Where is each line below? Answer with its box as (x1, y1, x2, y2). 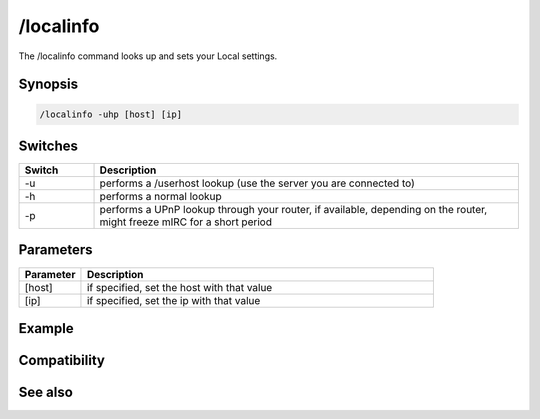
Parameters (18, 241, 93, 259)
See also (18, 384, 74, 401)
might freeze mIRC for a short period (99, 215, 272, 229)
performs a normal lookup (99, 190, 222, 204)
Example (18, 320, 74, 337)
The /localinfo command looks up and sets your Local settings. (18, 50, 278, 62)
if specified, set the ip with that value (86, 293, 261, 307)
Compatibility (18, 352, 105, 369)
